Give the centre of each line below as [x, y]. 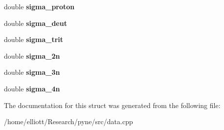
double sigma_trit [34, 39]
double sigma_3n [32, 72]
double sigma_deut [35, 23]
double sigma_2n [32, 55]
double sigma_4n [32, 88]
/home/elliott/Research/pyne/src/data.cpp [68, 121]
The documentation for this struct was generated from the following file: [112, 105]
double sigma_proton [39, 6]
